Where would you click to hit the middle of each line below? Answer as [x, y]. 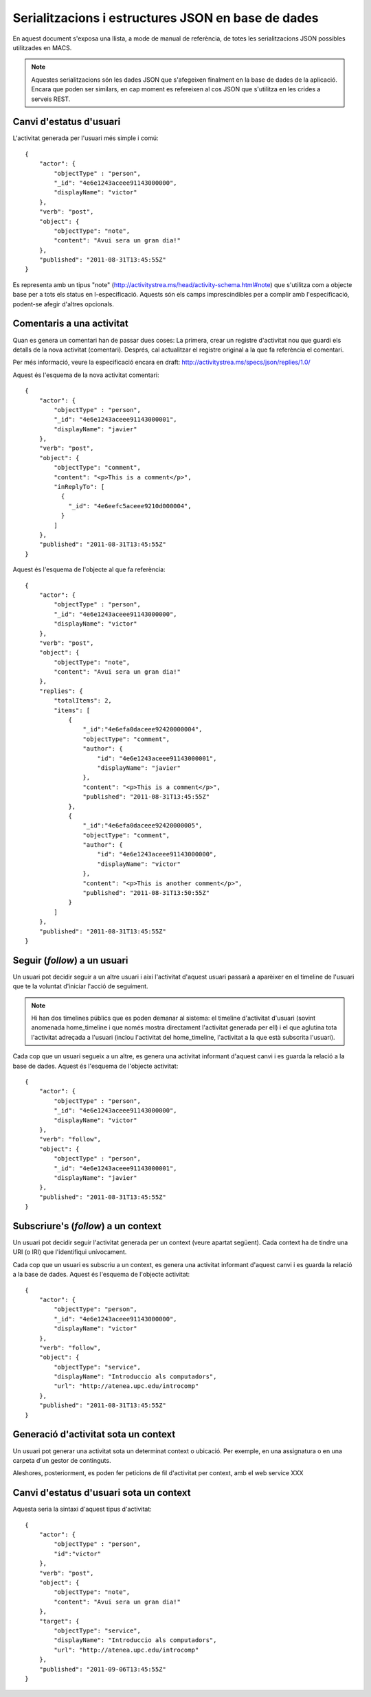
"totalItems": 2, [83, 701]
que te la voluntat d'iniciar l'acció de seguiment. [80, 986]
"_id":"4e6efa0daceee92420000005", [143, 825]
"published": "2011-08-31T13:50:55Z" [146, 893]
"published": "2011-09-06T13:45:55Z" [102, 1669]
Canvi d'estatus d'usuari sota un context [102, 1493]
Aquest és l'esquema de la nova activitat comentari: [86, 375]
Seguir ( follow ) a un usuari [70, 960]
